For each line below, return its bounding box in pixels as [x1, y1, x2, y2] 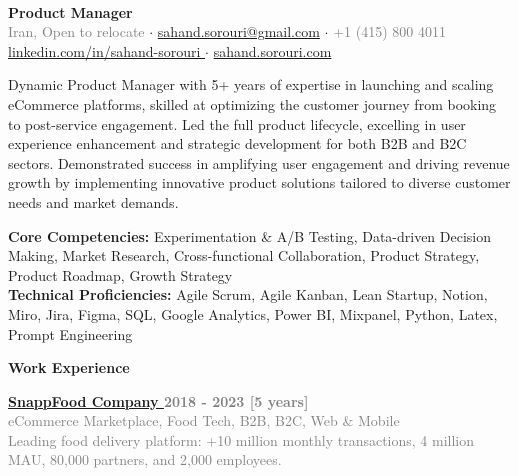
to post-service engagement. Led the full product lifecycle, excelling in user [8, 113, 466, 134]
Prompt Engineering [8, 323, 133, 344]
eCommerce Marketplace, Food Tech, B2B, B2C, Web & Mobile [8, 410, 400, 431]
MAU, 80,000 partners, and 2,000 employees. [8, 449, 282, 470]
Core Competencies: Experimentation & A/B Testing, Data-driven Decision [8, 225, 492, 246]
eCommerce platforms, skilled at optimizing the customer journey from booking [8, 93, 497, 114]
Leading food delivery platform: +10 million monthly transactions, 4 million [8, 429, 475, 450]
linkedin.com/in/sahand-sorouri [8, 40, 201, 61]
